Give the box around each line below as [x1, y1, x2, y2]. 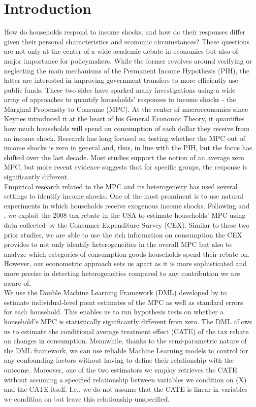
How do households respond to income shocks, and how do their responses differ [4, 27, 246, 37]
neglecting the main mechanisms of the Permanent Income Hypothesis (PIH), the [4, 65, 250, 75]
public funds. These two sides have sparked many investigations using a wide [4, 84, 236, 95]
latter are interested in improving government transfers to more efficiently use [4, 75, 238, 85]
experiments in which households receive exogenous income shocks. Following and [4, 200, 250, 210]
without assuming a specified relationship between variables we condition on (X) [4, 374, 247, 384]
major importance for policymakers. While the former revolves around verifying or [4, 55, 252, 66]
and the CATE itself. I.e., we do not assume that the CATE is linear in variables [4, 384, 248, 394]
